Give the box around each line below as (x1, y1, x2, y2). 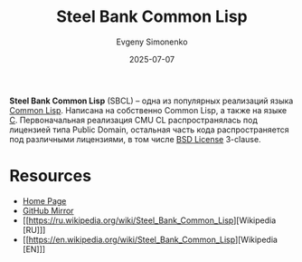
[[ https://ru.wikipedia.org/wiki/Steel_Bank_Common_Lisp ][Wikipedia (22, 215, 277, 226)
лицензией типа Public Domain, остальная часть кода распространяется (9, 124, 289, 135)
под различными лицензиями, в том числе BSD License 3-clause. (9, 133, 261, 144)
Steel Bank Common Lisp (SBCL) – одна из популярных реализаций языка (9, 95, 294, 106)
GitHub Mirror (22, 205, 74, 216)
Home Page (22, 195, 67, 206)
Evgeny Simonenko (116, 36, 188, 47)
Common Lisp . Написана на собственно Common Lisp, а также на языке (9, 104, 288, 115)
